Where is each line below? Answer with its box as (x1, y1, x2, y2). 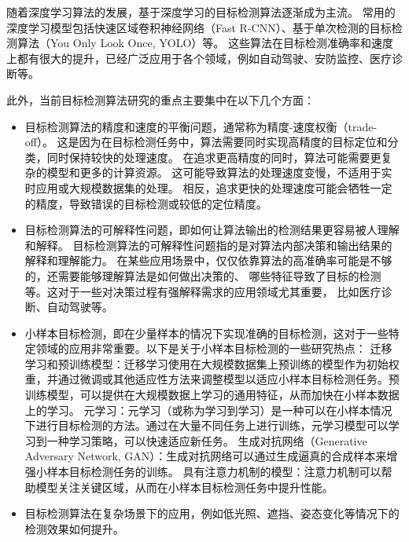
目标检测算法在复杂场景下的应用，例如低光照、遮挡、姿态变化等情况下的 (24, 505, 400, 522)
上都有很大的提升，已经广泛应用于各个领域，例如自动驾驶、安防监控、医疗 (6, 49, 392, 66)
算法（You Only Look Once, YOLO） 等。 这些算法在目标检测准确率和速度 (17, 35, 393, 51)
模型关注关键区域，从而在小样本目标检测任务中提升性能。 (35, 478, 333, 495)
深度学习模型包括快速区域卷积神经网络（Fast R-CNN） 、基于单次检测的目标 (6, 19, 392, 35)
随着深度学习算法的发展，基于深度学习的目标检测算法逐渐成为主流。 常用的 (6, 4, 396, 20)
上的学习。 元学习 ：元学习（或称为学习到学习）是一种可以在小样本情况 (24, 401, 392, 418)
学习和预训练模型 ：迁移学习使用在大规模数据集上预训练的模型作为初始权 (24, 355, 400, 372)
